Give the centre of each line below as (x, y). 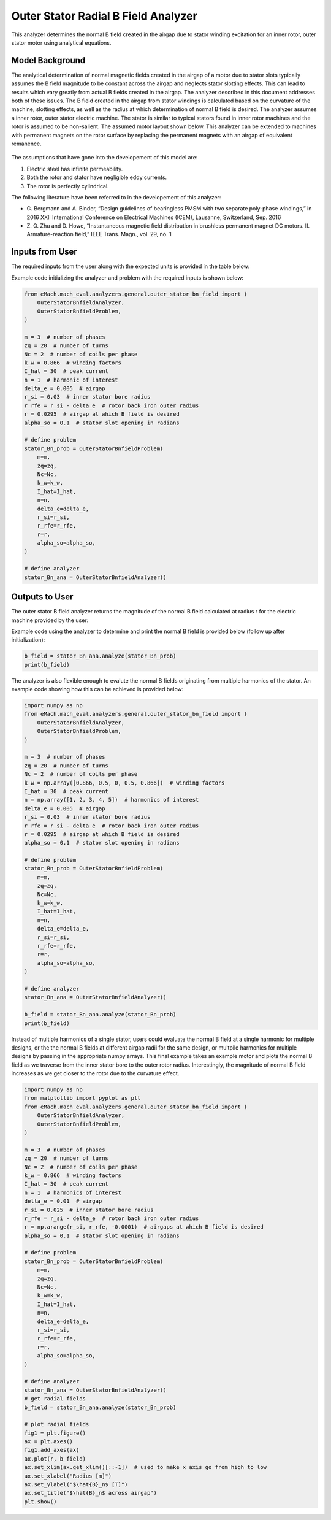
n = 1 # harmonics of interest (73, 1192)
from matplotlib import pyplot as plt (82, 1098)
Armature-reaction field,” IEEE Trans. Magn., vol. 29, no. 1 (99, 234)
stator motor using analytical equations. (61, 42)
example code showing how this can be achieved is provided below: (97, 689)
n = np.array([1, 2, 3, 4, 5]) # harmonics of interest (112, 800)
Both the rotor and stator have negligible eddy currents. (97, 177)
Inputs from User (44, 252)
